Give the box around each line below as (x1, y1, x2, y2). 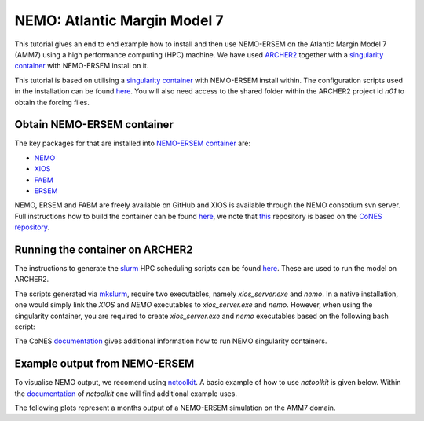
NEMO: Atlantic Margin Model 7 (14, 12, 224, 29)
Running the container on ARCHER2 (14, 243, 193, 256)
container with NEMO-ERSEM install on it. (14, 61, 149, 71)
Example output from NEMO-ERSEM (14, 357, 195, 371)
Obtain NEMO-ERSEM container (14, 118, 174, 131)
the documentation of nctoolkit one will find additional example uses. (14, 389, 237, 398)
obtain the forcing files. (14, 97, 90, 107)
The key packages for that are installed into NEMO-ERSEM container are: (14, 138, 251, 148)
